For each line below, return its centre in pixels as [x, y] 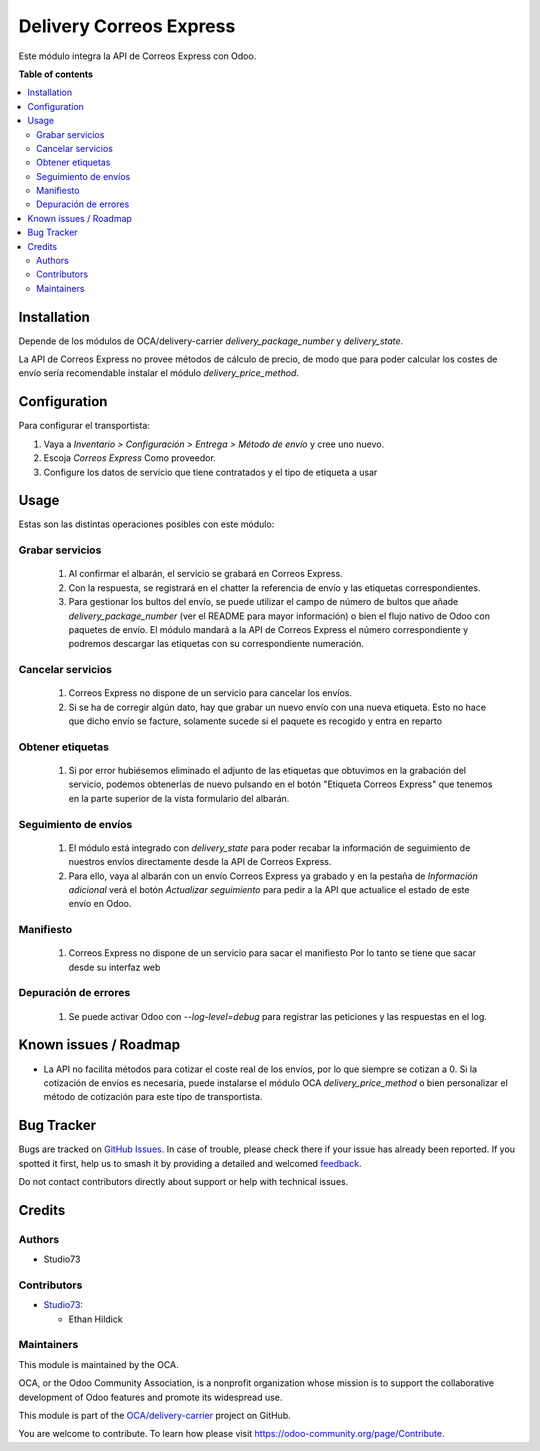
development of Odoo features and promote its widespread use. [150, 1397]
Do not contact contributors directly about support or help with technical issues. [183, 1182]
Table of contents [56, 74]
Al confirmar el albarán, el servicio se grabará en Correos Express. [206, 574]
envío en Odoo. [100, 904]
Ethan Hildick [96, 1319]
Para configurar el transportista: [84, 426]
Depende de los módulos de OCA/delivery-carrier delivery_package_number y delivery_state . [211, 341]
